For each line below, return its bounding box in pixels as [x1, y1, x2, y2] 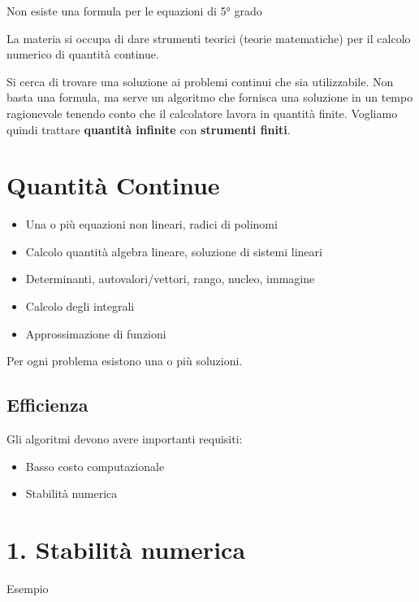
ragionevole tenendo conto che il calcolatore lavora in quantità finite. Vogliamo [6, 104, 398, 121]
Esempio [6, 579, 49, 596]
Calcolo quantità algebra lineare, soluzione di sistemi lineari [25, 242, 322, 260]
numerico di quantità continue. [6, 46, 159, 63]
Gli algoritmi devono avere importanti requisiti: [6, 430, 243, 447]
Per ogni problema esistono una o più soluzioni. [6, 352, 243, 369]
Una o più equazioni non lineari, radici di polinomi [25, 216, 278, 233]
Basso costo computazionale [25, 457, 165, 474]
